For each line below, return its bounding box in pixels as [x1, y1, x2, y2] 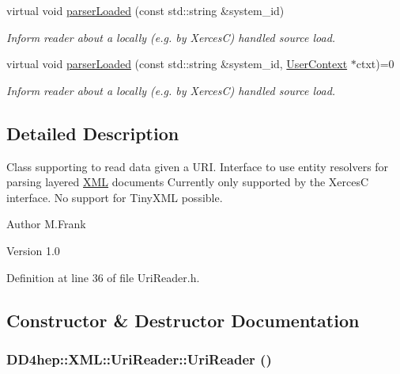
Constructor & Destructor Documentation [6, 307, 360, 332]
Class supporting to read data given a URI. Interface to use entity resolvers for [6, 158, 389, 174]
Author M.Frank [6, 216, 86, 232]
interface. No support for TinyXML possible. [6, 189, 223, 205]
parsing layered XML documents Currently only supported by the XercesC [6, 174, 369, 190]
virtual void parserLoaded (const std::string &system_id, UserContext [6, 55, 348, 72]
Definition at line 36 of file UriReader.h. [6, 269, 200, 285]
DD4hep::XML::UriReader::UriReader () [6, 349, 272, 368]
